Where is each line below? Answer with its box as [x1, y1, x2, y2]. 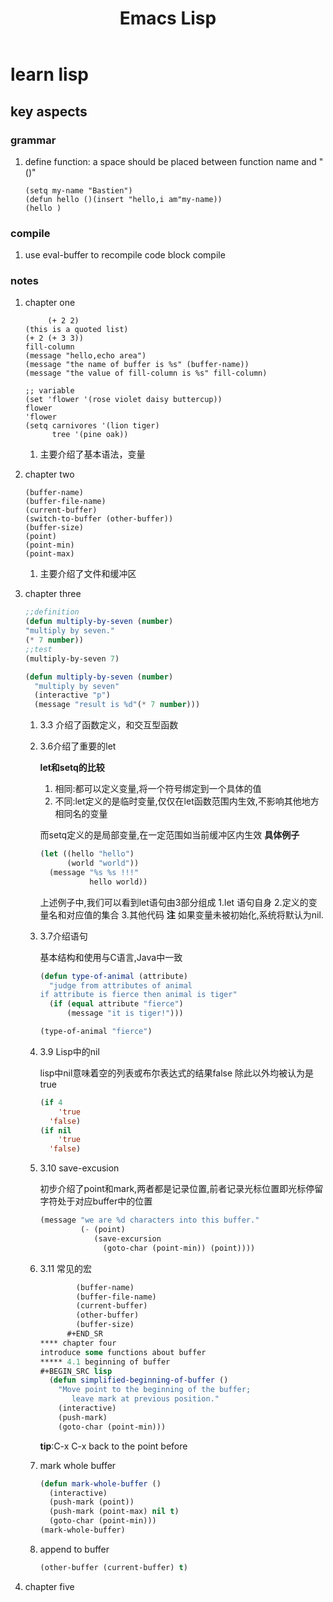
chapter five [24, 1580, 75, 1592]
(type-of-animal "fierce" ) [39, 1027, 153, 1037]
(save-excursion [93, 1233, 162, 1244]
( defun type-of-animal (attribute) [39, 971, 188, 981]
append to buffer [39, 1543, 110, 1555]
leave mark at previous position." [71, 1394, 220, 1404]
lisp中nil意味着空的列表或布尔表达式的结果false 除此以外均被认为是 [39, 1067, 315, 1079]
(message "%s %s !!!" [48, 867, 140, 877]
